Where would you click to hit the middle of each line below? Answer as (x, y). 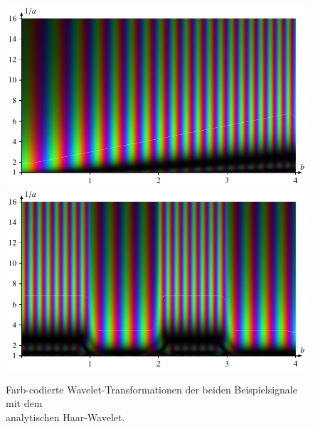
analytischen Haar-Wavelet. (65, 417)
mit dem (24, 403)
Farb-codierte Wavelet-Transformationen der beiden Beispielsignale (152, 389)
